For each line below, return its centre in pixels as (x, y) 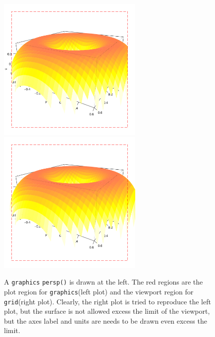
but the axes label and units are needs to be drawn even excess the (106, 320)
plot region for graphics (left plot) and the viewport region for (99, 291)
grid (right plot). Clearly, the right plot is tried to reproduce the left (107, 301)
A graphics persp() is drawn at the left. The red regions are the (104, 282)
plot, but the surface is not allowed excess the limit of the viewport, (107, 311)
